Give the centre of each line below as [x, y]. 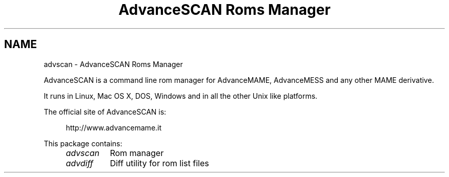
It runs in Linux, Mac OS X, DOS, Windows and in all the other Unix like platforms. [181, 96]
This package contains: [83, 143]
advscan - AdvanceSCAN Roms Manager [113, 64]
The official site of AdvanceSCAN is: [105, 112]
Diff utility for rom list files [159, 163]
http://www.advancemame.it [114, 127]
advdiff [79, 163]
